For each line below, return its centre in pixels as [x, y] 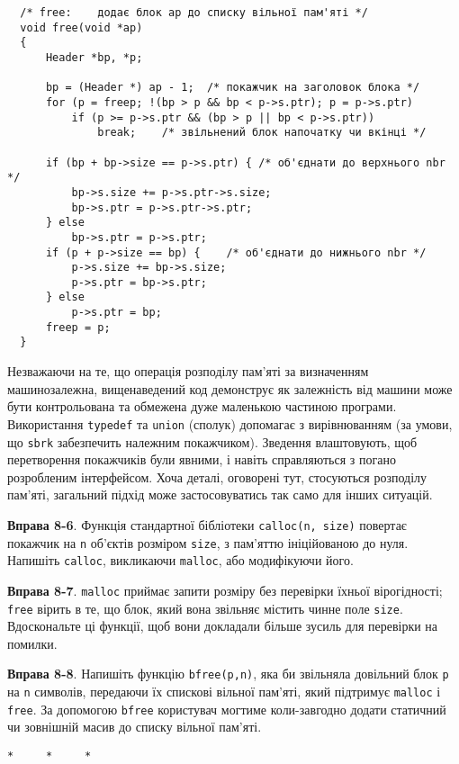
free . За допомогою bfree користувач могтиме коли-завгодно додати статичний [227, 709]
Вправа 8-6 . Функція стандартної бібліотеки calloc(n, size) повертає [207, 524]
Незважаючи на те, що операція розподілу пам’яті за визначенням [188, 371]
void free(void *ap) [81, 27]
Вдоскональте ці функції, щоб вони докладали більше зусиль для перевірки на [223, 626]
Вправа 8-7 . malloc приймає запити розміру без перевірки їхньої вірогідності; [225, 590]
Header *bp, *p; [94, 57]
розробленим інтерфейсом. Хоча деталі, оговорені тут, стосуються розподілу [217, 476]
